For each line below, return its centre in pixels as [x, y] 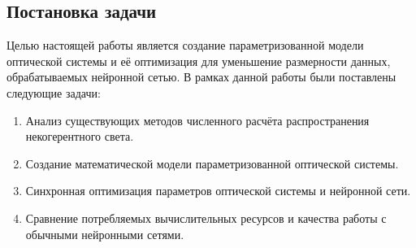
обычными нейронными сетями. [105, 234]
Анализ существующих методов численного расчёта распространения [197, 120]
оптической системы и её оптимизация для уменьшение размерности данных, [199, 61]
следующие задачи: [54, 92]
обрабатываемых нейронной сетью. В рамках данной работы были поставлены [201, 77]
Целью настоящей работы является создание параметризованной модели [185, 45]
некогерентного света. [80, 136]
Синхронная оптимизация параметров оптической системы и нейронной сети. [218, 191]
